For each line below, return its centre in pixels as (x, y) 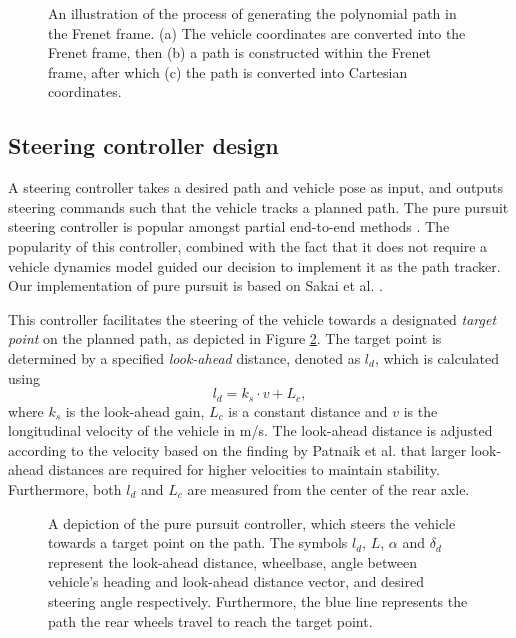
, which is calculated (437, 357)
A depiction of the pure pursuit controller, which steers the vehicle (252, 522)
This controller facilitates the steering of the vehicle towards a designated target (252, 318)
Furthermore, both (65, 488)
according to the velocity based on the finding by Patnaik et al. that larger (237, 449)
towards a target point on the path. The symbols (198, 542)
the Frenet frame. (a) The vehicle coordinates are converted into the (257, 32)
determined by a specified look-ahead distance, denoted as (184, 357)
